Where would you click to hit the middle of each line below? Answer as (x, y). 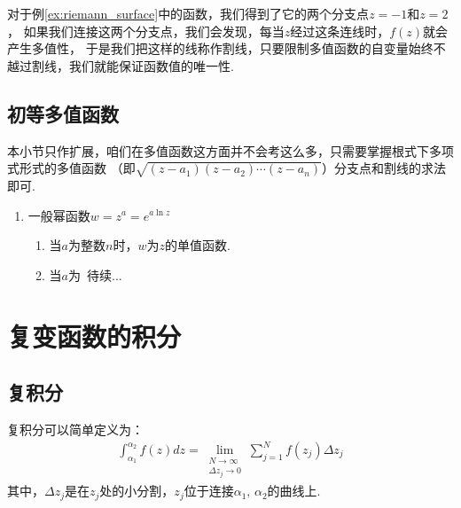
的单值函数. (197, 245)
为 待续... (95, 274)
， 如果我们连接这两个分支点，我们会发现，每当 (146, 31)
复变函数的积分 (94, 336)
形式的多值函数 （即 (77, 168)
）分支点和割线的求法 (383, 168)
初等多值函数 (63, 113)
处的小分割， (137, 491)
